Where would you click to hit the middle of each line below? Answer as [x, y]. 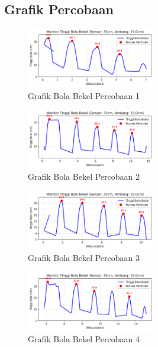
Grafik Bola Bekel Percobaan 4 [84, 339]
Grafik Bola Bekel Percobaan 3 [84, 258]
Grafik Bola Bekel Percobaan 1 [84, 95]
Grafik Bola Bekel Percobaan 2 [84, 176]
